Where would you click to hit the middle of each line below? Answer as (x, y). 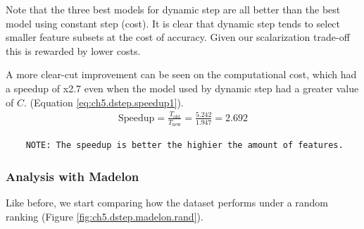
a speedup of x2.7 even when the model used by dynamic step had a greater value (182, 88)
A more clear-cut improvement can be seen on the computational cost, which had (181, 74)
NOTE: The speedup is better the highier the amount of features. (184, 146)
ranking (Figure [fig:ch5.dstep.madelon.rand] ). (105, 216)
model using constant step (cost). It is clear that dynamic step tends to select (173, 23)
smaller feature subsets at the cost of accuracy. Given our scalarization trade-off (178, 37)
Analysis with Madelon (73, 176)
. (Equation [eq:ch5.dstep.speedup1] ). (103, 102)
